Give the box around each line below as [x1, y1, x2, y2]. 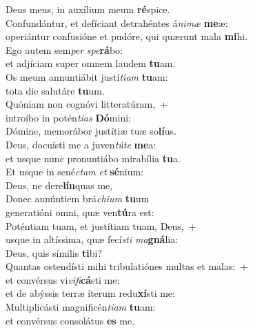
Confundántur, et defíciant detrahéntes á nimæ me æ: [6, 15, 228, 30]
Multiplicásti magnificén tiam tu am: [6, 300, 156, 314]
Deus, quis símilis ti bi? [6, 245, 102, 260]
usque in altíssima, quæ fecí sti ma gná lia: [6, 232, 179, 246]
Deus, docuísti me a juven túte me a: [6, 137, 156, 151]
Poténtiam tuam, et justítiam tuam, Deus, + [6, 218, 196, 233]
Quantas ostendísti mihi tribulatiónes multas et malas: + [6, 259, 248, 273]
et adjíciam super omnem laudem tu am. [6, 56, 176, 70]
